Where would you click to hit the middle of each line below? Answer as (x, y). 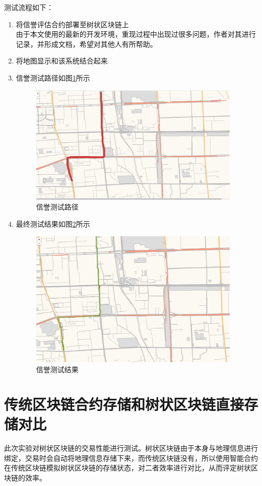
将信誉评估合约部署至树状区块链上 (72, 24)
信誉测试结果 (57, 369)
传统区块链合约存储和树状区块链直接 (124, 404)
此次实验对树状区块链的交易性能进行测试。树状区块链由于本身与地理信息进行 (131, 447)
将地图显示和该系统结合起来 (62, 61)
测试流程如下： (29, 7)
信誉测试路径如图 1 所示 (53, 77)
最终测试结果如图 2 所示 (53, 224)
